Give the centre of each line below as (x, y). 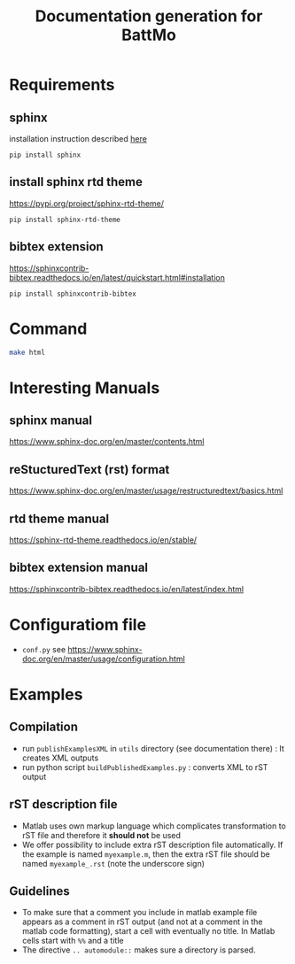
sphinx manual (51, 421)
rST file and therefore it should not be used (101, 835)
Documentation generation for (149, 16)
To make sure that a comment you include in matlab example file (140, 913)
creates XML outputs (60, 758)
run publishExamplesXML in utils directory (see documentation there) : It (153, 748)
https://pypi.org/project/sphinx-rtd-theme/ (87, 203)
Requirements (62, 85)
